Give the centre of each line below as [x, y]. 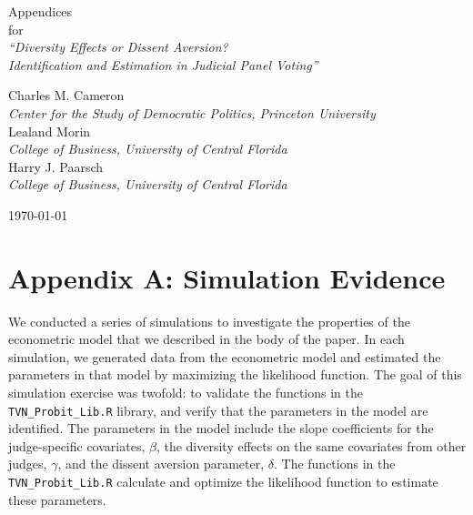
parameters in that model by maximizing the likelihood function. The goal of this [235, 374]
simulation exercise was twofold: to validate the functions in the [186, 393]
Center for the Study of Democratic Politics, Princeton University [192, 112]
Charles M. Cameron [66, 95]
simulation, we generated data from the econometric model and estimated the [225, 356]
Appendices [40, 11]
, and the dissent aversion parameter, [161, 464]
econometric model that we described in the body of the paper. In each [206, 339]
